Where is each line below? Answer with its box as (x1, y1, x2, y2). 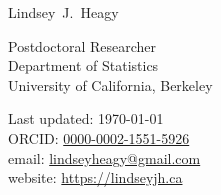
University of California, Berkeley (8, 74, 213, 95)
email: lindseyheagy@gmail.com (8, 147, 201, 168)
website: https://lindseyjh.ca (8, 167, 183, 188)
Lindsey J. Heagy (8, 2, 119, 22)
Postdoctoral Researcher (8, 35, 157, 56)
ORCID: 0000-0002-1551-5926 (8, 127, 190, 148)
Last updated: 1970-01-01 (8, 108, 164, 129)
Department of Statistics (8, 55, 159, 76)
